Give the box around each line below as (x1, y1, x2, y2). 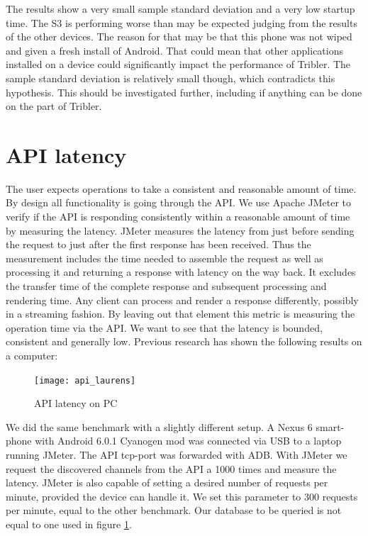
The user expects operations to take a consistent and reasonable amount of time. (6, 181, 357, 196)
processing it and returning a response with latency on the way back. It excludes (6, 264, 356, 279)
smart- (316, 419, 345, 434)
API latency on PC (34, 396, 118, 411)
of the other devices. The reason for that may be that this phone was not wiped (6, 29, 352, 44)
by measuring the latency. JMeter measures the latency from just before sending (6, 223, 355, 238)
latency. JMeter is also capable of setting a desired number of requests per (6, 475, 328, 490)
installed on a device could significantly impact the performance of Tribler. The (6, 57, 351, 72)
